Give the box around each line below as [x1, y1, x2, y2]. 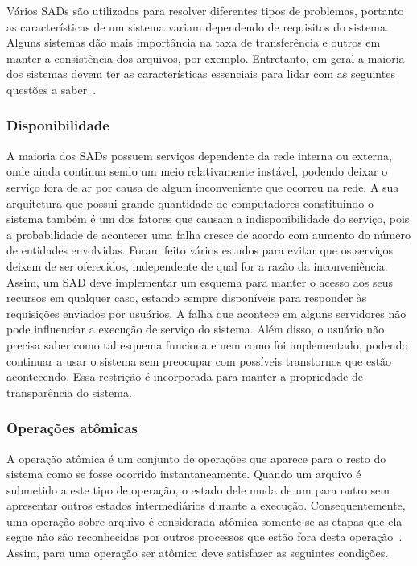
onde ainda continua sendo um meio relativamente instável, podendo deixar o [6, 163, 388, 180]
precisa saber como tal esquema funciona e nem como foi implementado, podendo [6, 336, 408, 353]
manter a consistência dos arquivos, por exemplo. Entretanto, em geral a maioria [6, 49, 405, 66]
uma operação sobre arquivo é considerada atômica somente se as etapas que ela [6, 512, 403, 529]
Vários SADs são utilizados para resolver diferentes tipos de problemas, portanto [6, 2, 404, 19]
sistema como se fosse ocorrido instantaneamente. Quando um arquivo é [6, 465, 361, 482]
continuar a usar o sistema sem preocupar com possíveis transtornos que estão [6, 352, 392, 369]
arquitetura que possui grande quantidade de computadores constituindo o [6, 194, 374, 211]
